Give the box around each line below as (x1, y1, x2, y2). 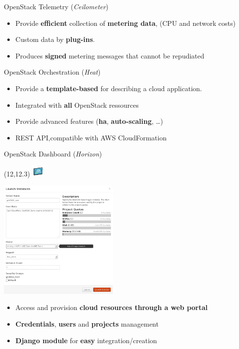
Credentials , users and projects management (15, 318, 159, 329)
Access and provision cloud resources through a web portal (15, 302, 208, 312)
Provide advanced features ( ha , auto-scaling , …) (15, 116, 163, 126)
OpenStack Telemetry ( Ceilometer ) (4, 1, 109, 11)
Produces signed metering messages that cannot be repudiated (15, 50, 204, 60)
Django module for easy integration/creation (15, 335, 157, 345)
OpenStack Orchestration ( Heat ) (4, 67, 101, 77)
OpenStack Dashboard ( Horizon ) (4, 149, 102, 159)
